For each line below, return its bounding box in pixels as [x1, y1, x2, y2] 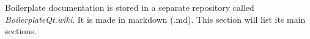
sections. [5, 25, 37, 37]
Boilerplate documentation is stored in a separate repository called [5, 1, 254, 13]
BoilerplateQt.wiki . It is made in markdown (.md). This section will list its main [5, 13, 306, 25]
